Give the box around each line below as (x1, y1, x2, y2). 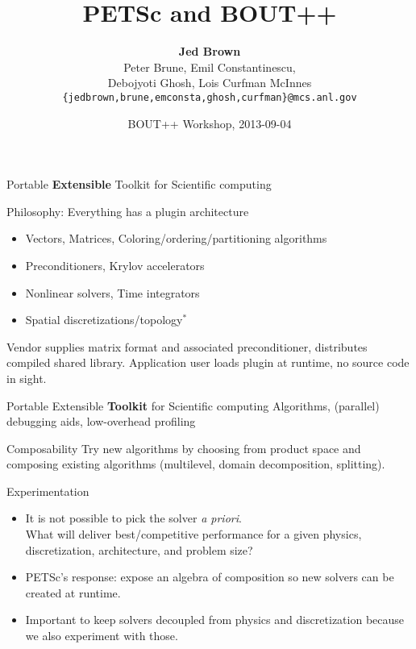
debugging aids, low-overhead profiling (6, 413, 196, 430)
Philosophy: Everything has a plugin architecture (6, 202, 249, 219)
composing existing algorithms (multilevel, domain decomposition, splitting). (6, 456, 385, 472)
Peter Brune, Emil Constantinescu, (123, 58, 296, 75)
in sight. (6, 369, 47, 386)
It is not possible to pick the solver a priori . (25, 510, 242, 526)
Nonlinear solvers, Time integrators (25, 284, 200, 301)
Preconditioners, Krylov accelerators (25, 256, 205, 273)
